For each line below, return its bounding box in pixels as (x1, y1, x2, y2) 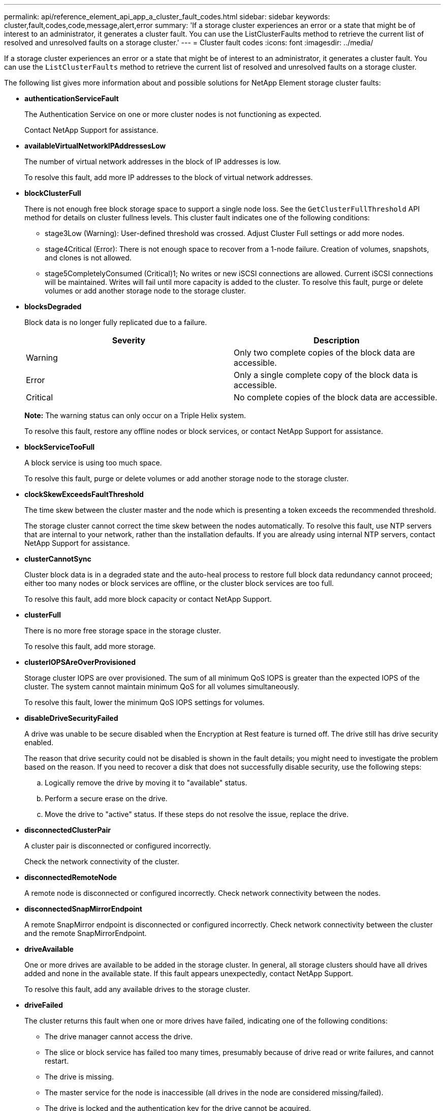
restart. (45, 1057, 69, 1065)
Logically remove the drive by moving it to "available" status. (45, 778, 247, 787)
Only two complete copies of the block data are (234, 347, 415, 358)
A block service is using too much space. (24, 458, 162, 467)
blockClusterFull (24, 189, 81, 197)
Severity (112, 335, 146, 345)
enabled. (24, 738, 54, 747)
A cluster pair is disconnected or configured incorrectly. (24, 841, 211, 850)
